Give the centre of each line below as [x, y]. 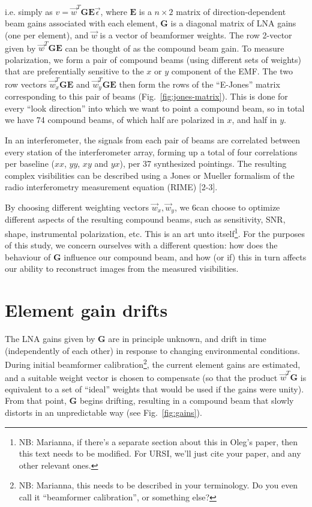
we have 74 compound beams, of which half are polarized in [115, 120]
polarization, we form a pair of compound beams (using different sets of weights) [153, 59]
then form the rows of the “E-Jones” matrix [199, 84]
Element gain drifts [86, 310]
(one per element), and [47, 34]
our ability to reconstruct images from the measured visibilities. [122, 268]
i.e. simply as [29, 11]
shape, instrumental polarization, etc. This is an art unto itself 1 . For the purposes [155, 232]
